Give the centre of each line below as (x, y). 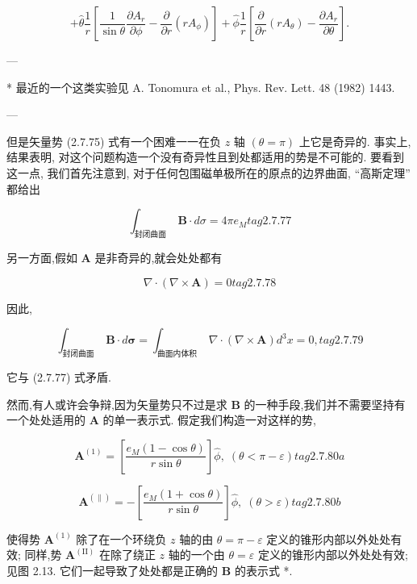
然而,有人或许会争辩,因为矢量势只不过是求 (117, 404)
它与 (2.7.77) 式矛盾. (59, 376)
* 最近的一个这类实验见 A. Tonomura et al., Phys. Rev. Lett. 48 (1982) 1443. (201, 87)
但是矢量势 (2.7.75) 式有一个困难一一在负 (114, 141)
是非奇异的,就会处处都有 (158, 257)
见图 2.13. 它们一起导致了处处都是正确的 (113, 570)
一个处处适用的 (46, 420)
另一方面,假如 (42, 257)
